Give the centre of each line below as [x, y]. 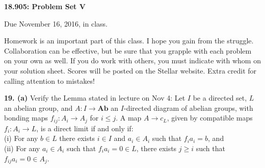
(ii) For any [22, 148]
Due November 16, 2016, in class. [56, 23]
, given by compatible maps [210, 118]
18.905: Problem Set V [45, 6]
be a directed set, [220, 98]
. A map [129, 118]
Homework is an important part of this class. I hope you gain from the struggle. [129, 41]
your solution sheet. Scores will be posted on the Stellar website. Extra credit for [130, 70]
